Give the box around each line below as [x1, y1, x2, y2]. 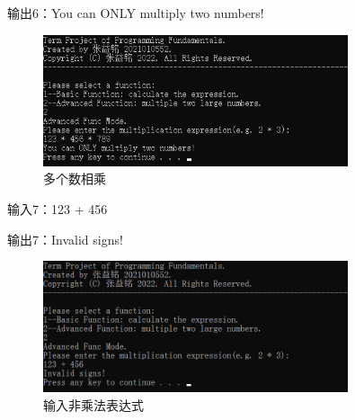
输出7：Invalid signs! [7, 229, 123, 248]
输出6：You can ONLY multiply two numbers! [7, 4, 264, 22]
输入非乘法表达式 [43, 396, 144, 415]
